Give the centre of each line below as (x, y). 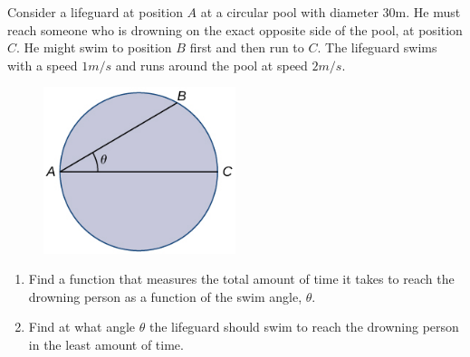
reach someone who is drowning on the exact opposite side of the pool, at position (235, 29)
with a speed (43, 65)
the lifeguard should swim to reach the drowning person (304, 327)
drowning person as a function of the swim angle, (165, 296)
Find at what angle (82, 327)
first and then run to (247, 47)
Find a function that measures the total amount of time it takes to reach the (241, 279)
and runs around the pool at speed (211, 65)
